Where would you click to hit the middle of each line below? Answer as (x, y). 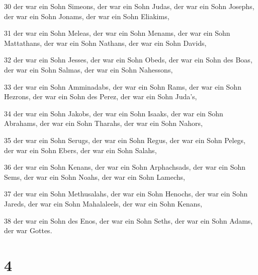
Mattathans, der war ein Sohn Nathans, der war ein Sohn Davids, (105, 43)
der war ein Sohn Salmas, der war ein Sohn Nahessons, (89, 69)
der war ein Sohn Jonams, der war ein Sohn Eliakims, (87, 16)
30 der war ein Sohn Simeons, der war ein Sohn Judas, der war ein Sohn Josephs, (129, 6)
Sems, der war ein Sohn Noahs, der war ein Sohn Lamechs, (95, 177)
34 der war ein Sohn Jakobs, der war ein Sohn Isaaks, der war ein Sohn (114, 113)
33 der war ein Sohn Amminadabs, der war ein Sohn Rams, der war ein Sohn (123, 86)
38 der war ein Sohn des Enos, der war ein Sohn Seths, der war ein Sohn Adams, (128, 220)
